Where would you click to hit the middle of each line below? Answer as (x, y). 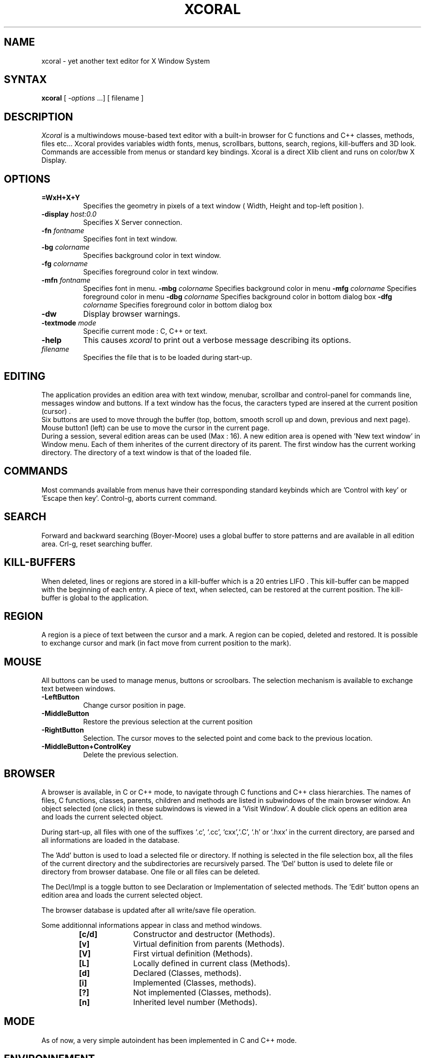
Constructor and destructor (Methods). (204, 934)
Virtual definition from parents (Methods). (209, 944)
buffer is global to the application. (95, 597)
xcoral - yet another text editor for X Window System (126, 61)
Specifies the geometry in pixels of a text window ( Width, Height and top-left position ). (223, 206)
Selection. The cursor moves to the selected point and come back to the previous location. (228, 738)
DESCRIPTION (39, 117)
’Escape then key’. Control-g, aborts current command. (129, 498)
